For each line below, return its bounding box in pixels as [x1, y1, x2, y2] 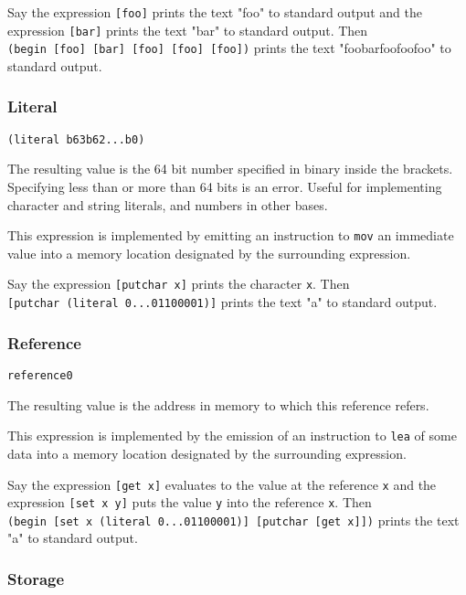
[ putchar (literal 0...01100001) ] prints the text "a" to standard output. [7, 292, 438, 312]
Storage [7, 567, 65, 590]
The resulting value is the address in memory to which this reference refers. [7, 395, 429, 414]
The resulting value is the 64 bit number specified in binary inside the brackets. [7, 159, 453, 178]
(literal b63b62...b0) [7, 133, 145, 146]
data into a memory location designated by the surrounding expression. [7, 443, 407, 462]
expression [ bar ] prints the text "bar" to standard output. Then [7, 20, 368, 39]
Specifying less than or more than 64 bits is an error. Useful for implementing [7, 177, 442, 197]
